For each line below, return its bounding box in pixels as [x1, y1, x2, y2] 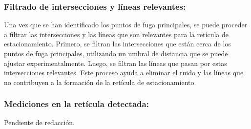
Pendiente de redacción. [4, 117, 75, 127]
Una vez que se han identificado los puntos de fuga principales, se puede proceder [4, 20, 248, 30]
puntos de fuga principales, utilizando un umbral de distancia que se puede [4, 48, 228, 58]
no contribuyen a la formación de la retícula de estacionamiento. [4, 77, 196, 87]
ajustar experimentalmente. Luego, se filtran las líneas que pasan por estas [4, 58, 227, 68]
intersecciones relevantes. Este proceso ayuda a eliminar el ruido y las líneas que [4, 67, 244, 78]
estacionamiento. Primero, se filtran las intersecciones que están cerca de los [4, 39, 231, 49]
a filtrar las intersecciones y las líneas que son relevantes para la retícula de [4, 29, 229, 39]
